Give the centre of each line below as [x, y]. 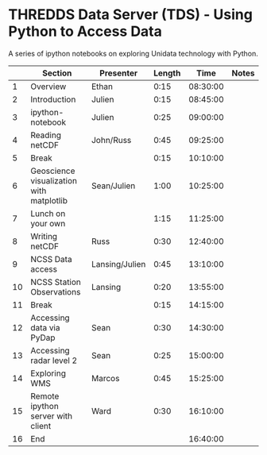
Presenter [118, 73]
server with [52, 416]
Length [167, 73]
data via [45, 327]
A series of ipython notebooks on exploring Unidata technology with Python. [133, 53]
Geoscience [53, 171]
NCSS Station [56, 282]
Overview [48, 87]
